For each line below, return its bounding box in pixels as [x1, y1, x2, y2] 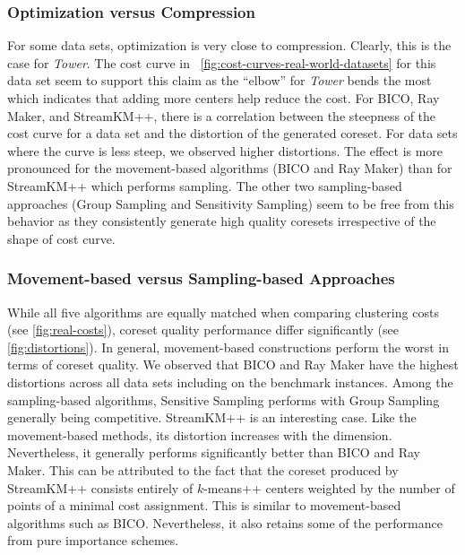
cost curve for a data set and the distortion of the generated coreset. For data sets [7, 124, 458, 143]
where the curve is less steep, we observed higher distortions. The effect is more [7, 141, 443, 160]
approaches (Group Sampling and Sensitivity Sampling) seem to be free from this [7, 194, 454, 212]
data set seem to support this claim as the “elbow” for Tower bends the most [7, 71, 432, 90]
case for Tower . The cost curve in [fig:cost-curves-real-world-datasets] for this [7, 53, 436, 72]
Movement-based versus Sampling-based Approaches [7, 267, 395, 290]
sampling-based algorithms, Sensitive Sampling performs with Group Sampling [7, 390, 440, 409]
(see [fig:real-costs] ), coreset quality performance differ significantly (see [7, 320, 399, 339]
